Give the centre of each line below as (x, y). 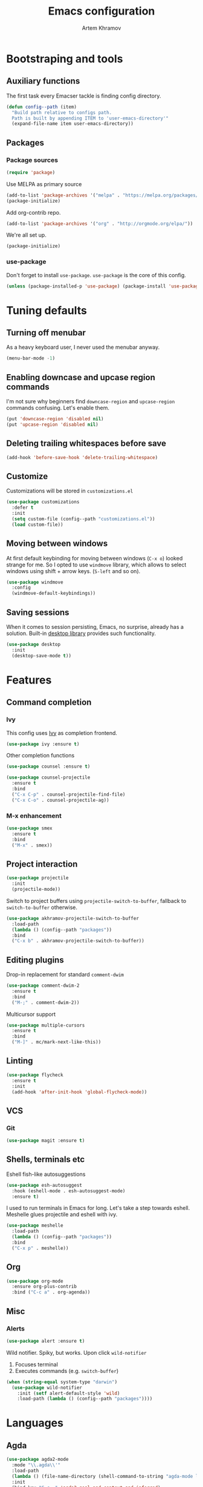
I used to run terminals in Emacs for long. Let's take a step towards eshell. (98, 1208)
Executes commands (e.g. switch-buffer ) (67, 1371)
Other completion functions (40, 756)
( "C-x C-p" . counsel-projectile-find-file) (69, 794)
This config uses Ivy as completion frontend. (62, 733)
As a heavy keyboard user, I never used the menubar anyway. (83, 347)
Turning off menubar (46, 333)
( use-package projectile (37, 878)
